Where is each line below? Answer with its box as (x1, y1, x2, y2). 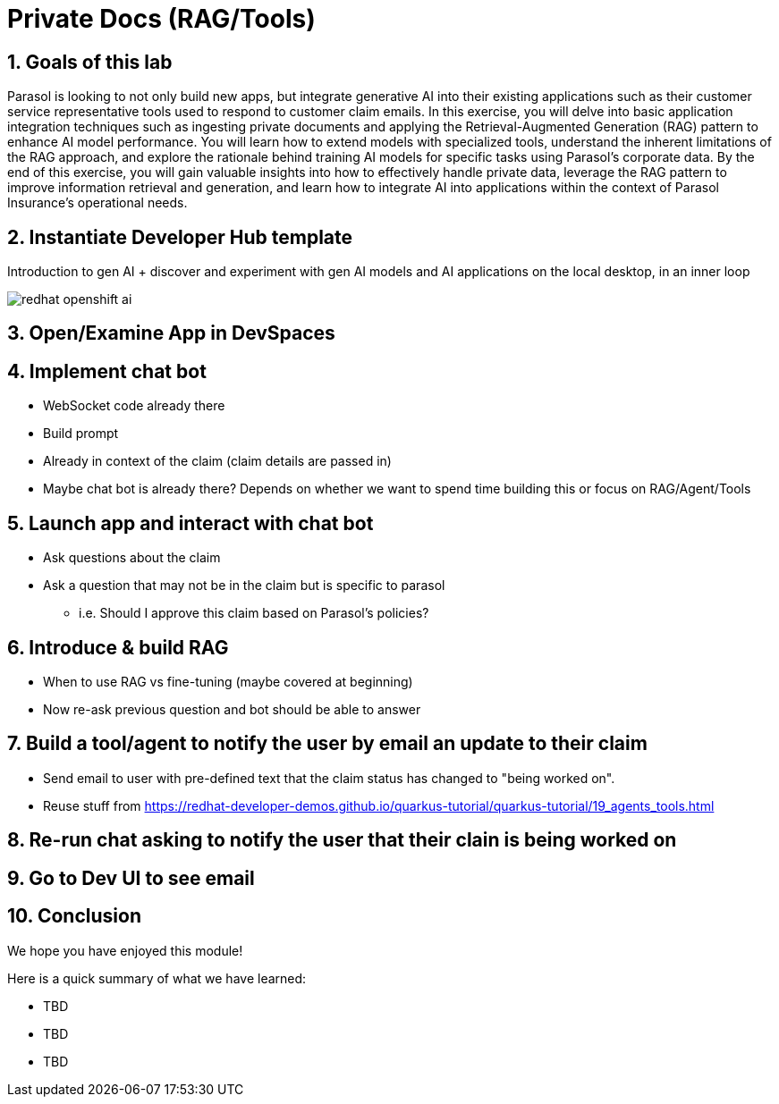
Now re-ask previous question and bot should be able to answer (43, 701, 421, 717)
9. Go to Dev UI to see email (7, 866, 255, 889)
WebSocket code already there (43, 398, 225, 414)
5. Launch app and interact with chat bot (7, 511, 374, 535)
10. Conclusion (7, 905, 141, 928)
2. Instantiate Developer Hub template (7, 225, 353, 249)
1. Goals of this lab (7, 50, 173, 73)
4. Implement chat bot (7, 359, 207, 383)
